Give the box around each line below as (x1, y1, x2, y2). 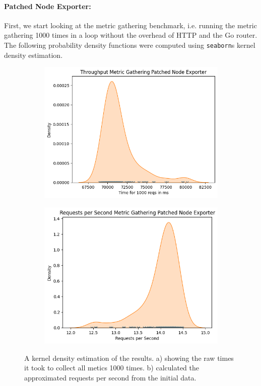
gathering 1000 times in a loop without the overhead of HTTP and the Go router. (4, 30, 257, 40)
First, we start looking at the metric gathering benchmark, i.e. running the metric (4, 20, 257, 30)
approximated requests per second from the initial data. (24, 372, 197, 382)
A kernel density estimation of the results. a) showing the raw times (24, 352, 234, 363)
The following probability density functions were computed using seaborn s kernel (4, 39, 255, 50)
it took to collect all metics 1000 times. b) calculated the (24, 362, 199, 373)
